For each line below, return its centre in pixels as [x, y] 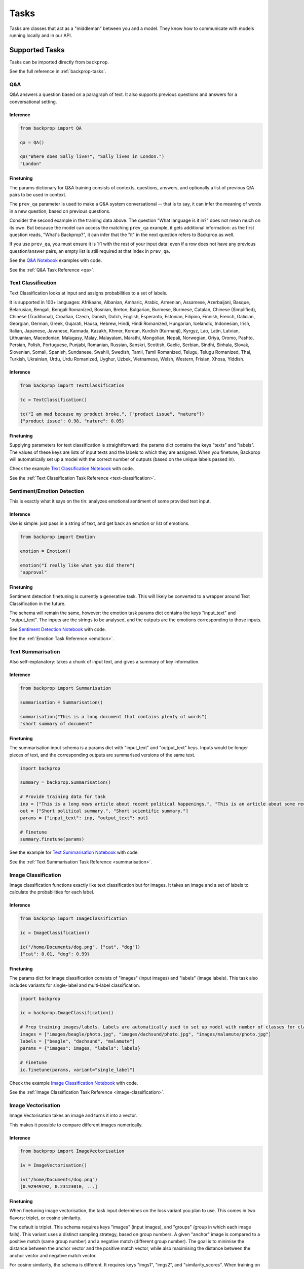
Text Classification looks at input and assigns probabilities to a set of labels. [88, 293]
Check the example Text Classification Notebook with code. [72, 469]
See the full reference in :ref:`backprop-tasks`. [58, 72]
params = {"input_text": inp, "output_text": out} [84, 818]
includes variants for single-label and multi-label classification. [75, 985]
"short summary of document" [56, 724]
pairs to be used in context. [38, 195]
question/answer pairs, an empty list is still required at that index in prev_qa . [90, 251]
